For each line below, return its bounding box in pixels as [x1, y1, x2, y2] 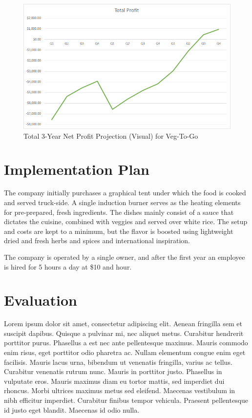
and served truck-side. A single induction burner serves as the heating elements [4, 197, 241, 207]
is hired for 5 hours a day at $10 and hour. [4, 261, 132, 272]
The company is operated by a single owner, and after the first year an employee [4, 251, 245, 262]
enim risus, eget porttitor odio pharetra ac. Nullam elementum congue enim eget [4, 347, 246, 357]
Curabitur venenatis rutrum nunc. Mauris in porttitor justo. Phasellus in [4, 366, 222, 376]
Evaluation [4, 290, 77, 310]
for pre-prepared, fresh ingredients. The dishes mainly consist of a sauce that [4, 207, 234, 217]
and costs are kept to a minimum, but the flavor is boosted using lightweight [4, 226, 233, 236]
